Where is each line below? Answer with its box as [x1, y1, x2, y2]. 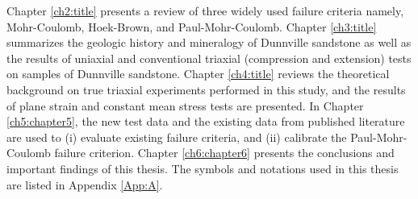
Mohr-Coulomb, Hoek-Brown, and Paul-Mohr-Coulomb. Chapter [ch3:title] [6, 18, 377, 35]
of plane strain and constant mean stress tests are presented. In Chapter [6, 97, 364, 114]
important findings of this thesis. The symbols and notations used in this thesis [6, 160, 399, 176]
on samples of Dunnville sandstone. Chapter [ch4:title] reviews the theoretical [6, 65, 390, 82]
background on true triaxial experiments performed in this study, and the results [6, 81, 406, 97]
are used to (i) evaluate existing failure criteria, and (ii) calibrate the [6, 128, 347, 145]
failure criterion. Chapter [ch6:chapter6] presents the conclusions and [54, 144, 395, 161]
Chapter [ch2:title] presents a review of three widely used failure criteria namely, [6, 2, 404, 19]
